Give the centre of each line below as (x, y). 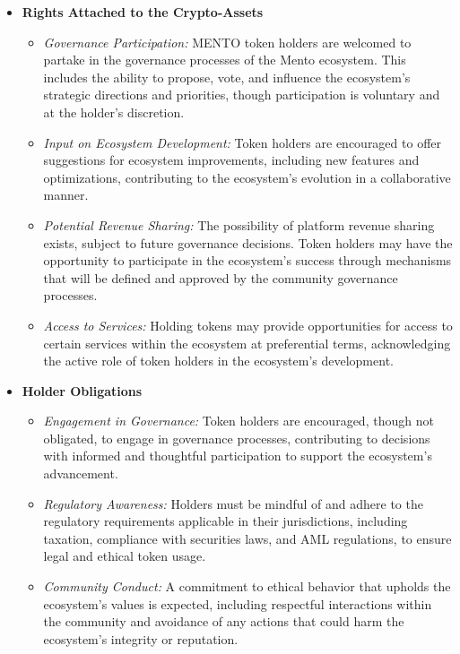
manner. (66, 195)
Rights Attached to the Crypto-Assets (143, 12)
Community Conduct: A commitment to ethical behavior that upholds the (247, 586)
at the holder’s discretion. (114, 112)
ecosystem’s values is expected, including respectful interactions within (238, 603)
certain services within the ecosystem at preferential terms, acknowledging (247, 343)
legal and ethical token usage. (125, 556)
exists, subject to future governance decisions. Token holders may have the (248, 242)
